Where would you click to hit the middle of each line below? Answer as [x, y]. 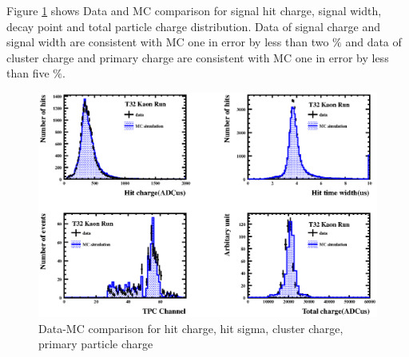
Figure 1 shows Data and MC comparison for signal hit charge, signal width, [194, 10]
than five [28, 73]
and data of [373, 42]
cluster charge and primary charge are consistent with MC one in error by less [198, 57]
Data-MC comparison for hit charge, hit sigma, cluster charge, [191, 328]
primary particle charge [96, 344]
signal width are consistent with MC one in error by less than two [168, 42]
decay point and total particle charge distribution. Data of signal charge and [193, 26]
